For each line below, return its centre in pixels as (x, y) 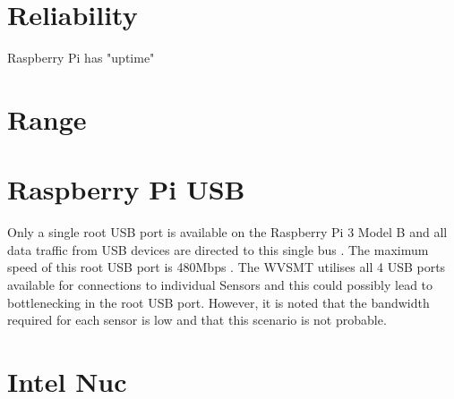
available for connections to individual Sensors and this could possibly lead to (220, 284)
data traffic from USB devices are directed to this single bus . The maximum (218, 249)
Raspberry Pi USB (126, 189)
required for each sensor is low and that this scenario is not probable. (197, 320)
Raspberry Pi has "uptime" (81, 58)
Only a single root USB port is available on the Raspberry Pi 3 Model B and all (227, 232)
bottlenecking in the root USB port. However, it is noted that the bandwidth (218, 302)
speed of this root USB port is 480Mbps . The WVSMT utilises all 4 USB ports (227, 267)
